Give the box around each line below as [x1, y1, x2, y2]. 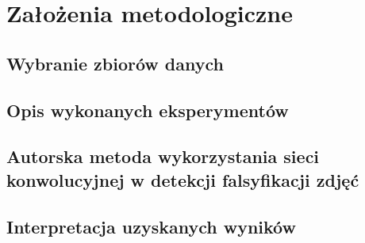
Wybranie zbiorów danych [6, 51, 224, 75]
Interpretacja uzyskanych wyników [6, 214, 296, 238]
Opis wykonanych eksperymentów [6, 97, 289, 122]
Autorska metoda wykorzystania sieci [6, 144, 320, 169]
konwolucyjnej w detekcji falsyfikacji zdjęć [6, 167, 359, 192]
